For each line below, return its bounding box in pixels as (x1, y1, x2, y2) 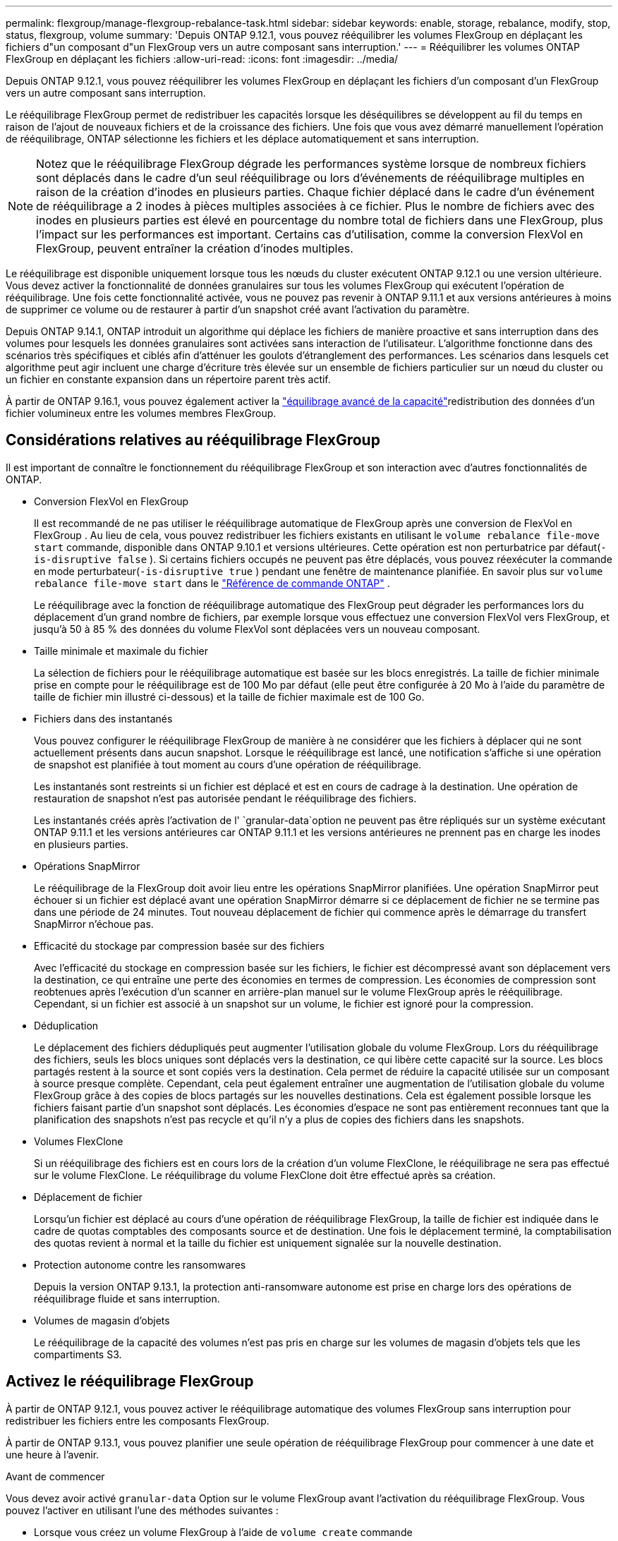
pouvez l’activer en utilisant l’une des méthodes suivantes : (6, 1504, 279, 1516)
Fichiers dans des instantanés (34, 712, 173, 725)
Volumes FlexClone (34, 1135, 123, 1147)
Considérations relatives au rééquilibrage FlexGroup (6, 431, 380, 449)
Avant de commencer (6, 1470, 105, 1482)
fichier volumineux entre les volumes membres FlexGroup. (6, 407, 277, 419)
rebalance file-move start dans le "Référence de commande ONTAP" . (34, 576, 390, 589)
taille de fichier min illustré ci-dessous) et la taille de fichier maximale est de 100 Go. (34, 690, 425, 703)
